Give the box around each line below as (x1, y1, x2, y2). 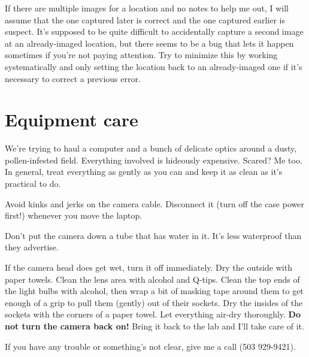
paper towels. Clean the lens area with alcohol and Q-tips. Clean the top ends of (5, 273, 300, 285)
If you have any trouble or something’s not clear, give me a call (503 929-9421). (5, 340, 296, 352)
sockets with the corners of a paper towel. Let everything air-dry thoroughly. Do (5, 308, 301, 320)
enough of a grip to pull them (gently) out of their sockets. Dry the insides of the (5, 296, 303, 308)
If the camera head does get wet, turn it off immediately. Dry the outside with (5, 261, 292, 274)
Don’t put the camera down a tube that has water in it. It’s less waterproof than (5, 229, 302, 241)
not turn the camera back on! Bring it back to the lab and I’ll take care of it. (5, 320, 304, 332)
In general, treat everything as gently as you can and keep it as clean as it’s (5, 165, 283, 178)
